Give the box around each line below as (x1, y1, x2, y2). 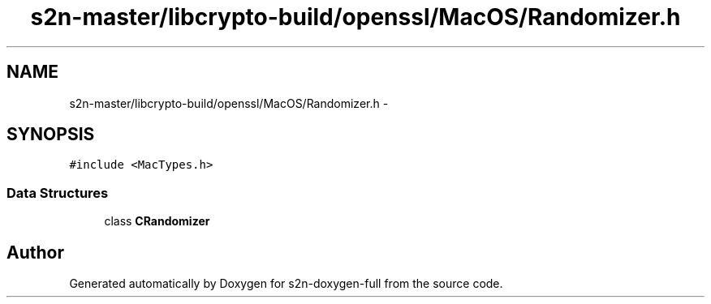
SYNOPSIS (6, 124, 95, 145)
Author (6, 242, 64, 263)
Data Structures (6, 184, 109, 201)
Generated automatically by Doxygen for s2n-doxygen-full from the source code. (69, 276, 503, 291)
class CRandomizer (104, 214, 210, 229)
